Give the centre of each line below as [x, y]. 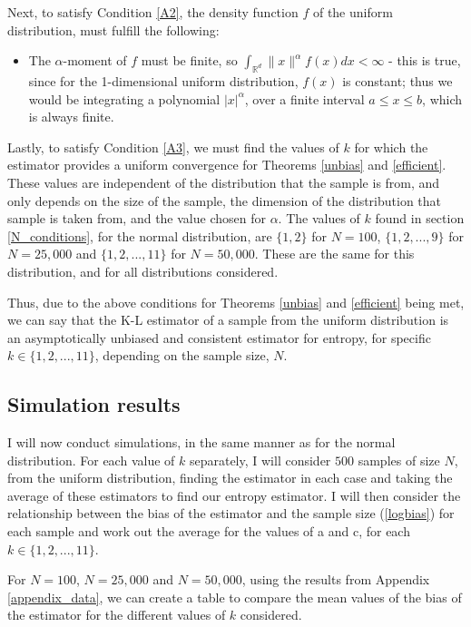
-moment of [95, 60]
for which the [391, 147]
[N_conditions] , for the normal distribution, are [140, 235]
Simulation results [94, 404]
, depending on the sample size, [182, 355]
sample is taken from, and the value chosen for [137, 218]
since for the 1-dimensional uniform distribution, [163, 80]
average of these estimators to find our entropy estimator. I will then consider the [234, 495]
